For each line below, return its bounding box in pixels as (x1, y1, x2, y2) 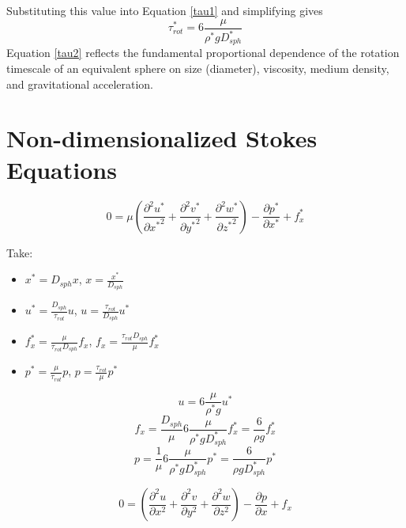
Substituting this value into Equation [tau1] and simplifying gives (6, 2, 323, 18)
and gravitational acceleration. (6, 75, 153, 92)
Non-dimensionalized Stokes (6, 122, 318, 154)
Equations (6, 153, 117, 185)
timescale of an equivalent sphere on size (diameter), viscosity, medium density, (6, 60, 389, 77)
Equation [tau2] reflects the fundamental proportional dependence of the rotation (6, 44, 400, 61)
